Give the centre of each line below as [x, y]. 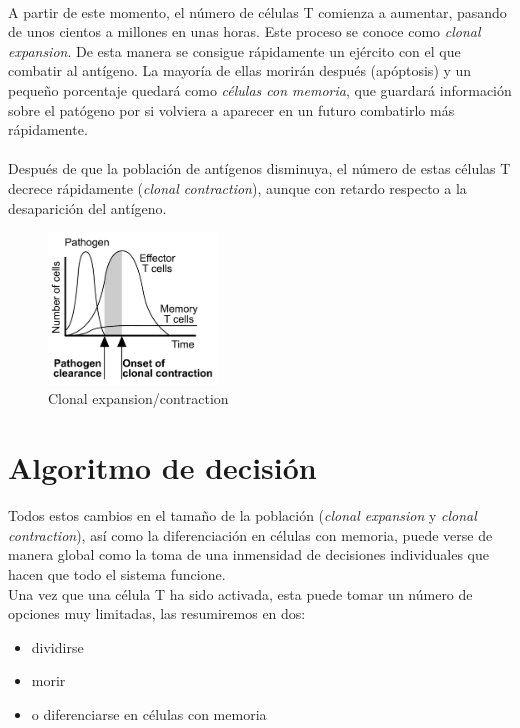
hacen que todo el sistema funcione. [117, 573]
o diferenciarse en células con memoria [149, 713]
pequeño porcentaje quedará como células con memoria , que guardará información [260, 89]
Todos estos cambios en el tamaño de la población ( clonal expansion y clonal [242, 515]
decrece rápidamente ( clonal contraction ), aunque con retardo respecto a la [237, 187]
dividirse [57, 646]
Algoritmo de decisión [162, 467]
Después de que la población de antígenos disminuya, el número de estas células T [259, 168]
